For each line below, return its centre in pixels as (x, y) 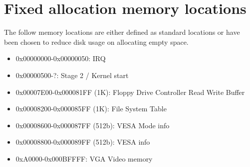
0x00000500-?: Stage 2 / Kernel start (72, 75)
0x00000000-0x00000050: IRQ (61, 58)
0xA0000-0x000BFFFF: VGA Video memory (84, 158)
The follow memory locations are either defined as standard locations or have (122, 32)
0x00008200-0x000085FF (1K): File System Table (91, 109)
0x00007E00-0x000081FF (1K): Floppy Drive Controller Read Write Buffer (130, 92)
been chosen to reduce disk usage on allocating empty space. (96, 42)
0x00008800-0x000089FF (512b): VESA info (83, 142)
